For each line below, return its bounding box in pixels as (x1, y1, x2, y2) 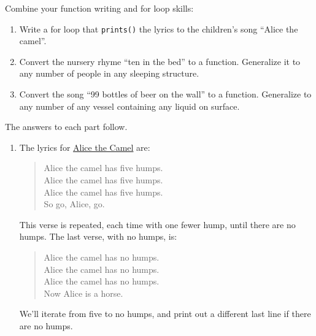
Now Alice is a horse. (44, 286, 123, 299)
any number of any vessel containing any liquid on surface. (19, 99, 240, 112)
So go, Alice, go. (44, 197, 105, 210)
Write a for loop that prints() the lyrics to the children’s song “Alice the (19, 22, 298, 35)
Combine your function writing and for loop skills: (5, 2, 194, 14)
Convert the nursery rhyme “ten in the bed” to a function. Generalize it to (19, 55, 301, 67)
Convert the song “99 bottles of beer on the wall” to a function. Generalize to (19, 88, 312, 101)
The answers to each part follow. (5, 120, 128, 133)
